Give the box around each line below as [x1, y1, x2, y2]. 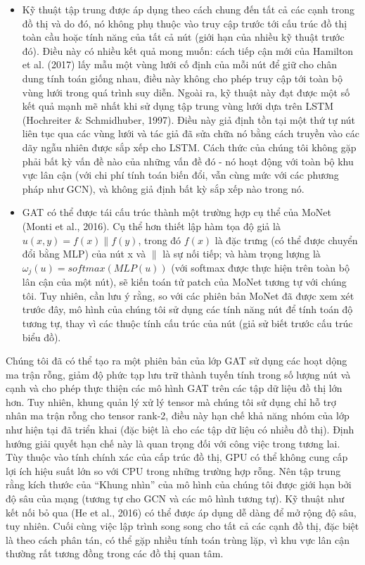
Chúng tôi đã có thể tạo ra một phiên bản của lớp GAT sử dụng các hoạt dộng [6, 353, 347, 368]
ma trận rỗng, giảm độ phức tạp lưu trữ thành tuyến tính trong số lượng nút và [6, 367, 351, 381]
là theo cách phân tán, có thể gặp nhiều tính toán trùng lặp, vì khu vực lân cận [6, 532, 350, 547]
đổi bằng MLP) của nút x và [22, 246, 146, 261]
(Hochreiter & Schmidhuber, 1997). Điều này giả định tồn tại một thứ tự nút [22, 112, 356, 127]
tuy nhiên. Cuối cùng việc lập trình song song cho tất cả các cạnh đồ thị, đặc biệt [6, 519, 359, 533]
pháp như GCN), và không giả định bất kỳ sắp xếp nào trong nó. [22, 181, 305, 196]
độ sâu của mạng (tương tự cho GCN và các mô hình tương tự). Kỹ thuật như [6, 491, 345, 506]
